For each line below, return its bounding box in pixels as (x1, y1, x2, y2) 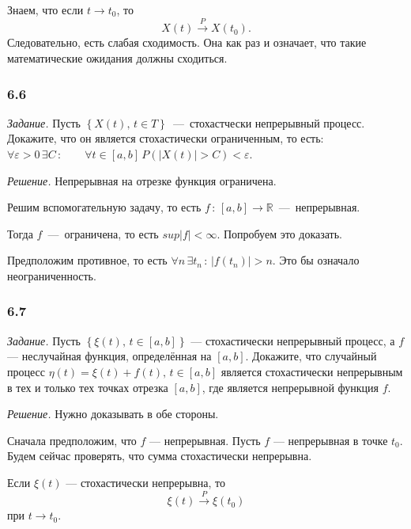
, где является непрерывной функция (202, 379, 379, 395)
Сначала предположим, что (7, 432, 137, 448)
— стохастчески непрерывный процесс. (172, 114, 365, 131)
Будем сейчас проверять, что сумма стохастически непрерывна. (7, 447, 312, 464)
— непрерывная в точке (273, 432, 388, 448)
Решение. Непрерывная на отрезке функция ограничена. (7, 172, 277, 188)
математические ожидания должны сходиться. (7, 49, 228, 66)
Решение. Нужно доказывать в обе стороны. (7, 405, 219, 422)
